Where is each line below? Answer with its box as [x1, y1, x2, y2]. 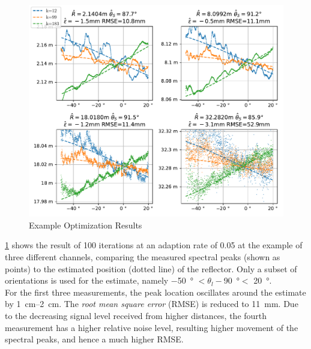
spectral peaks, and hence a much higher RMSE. [5, 333, 184, 345]
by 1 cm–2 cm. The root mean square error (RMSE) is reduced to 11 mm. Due [5, 297, 298, 310]
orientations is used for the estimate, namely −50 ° [5, 274, 194, 287]
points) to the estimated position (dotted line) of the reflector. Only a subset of [5, 262, 297, 275]
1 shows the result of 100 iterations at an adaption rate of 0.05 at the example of [5, 239, 303, 251]
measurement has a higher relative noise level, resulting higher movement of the [5, 321, 298, 333]
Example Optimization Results [29, 218, 142, 231]
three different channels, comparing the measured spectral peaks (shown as [5, 250, 280, 263]
